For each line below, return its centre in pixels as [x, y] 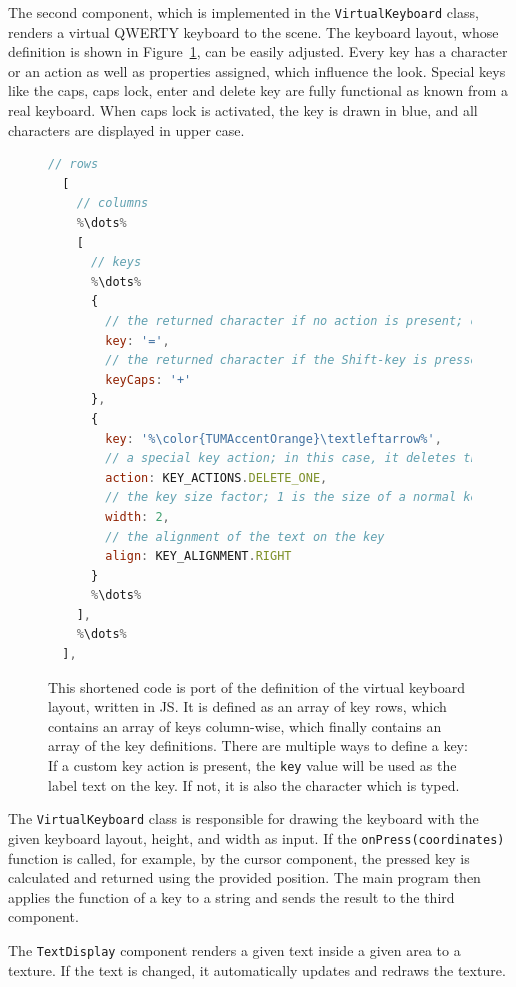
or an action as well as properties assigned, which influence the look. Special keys [257, 70]
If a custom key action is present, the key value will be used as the [252, 765]
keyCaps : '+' [148, 379]
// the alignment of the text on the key [245, 536]
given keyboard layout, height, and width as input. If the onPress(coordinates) [256, 837]
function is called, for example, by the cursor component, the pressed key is [239, 857]
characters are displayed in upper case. [126, 129]
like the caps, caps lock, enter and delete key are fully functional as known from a [258, 90]
